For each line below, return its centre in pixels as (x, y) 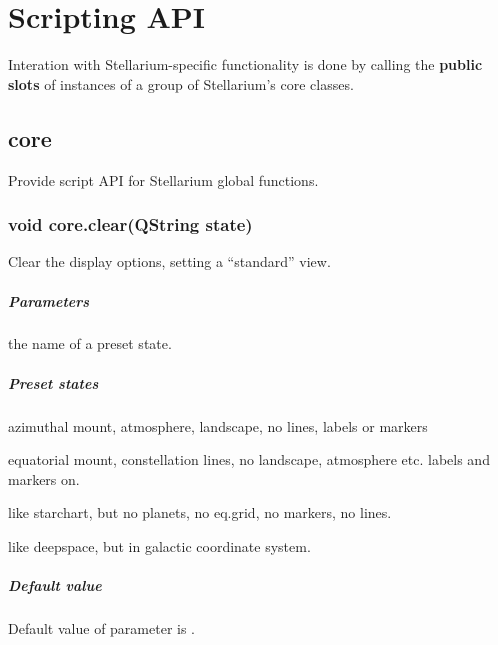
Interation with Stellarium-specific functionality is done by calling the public (245, 64)
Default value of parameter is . (102, 628)
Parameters (49, 300)
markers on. (44, 478)
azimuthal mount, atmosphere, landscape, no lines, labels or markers (218, 425)
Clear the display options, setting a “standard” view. (169, 261)
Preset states (53, 382)
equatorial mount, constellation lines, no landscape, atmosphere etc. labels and (249, 459)
